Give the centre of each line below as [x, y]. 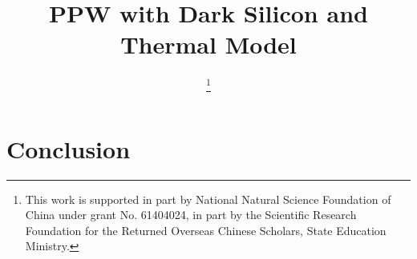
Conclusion [69, 148]
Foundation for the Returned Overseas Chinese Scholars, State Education [206, 230]
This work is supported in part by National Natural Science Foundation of [208, 199]
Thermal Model [208, 44]
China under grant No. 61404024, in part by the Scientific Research [191, 215]
